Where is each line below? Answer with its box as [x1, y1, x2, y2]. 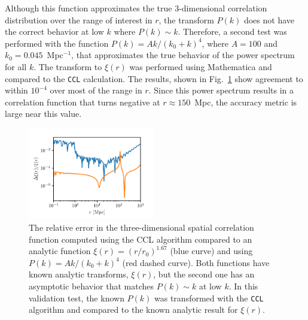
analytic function [29, 244, 91, 257]
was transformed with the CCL [154, 291, 264, 304]
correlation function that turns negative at [5, 95, 160, 108]
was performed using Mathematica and [129, 60, 272, 73]
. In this [228, 280, 258, 292]
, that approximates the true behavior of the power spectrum [71, 49, 295, 61]
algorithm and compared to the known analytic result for [29, 303, 238, 316]
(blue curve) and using [170, 244, 253, 257]
